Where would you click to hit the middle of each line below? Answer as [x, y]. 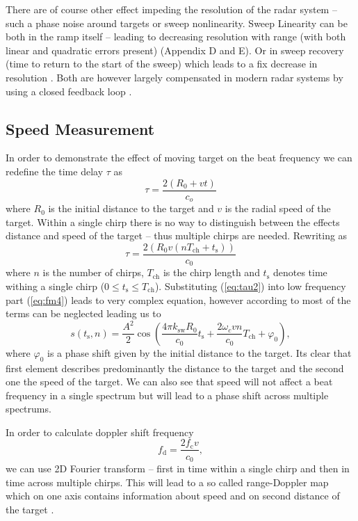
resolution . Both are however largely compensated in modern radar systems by [174, 77]
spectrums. [29, 409]
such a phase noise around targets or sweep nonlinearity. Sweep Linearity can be [177, 23]
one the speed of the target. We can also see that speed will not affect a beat [169, 382]
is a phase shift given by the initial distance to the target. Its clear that [199, 352]
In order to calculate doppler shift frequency [100, 432]
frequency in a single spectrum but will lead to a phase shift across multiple [167, 395]
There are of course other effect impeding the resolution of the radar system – [171, 9]
